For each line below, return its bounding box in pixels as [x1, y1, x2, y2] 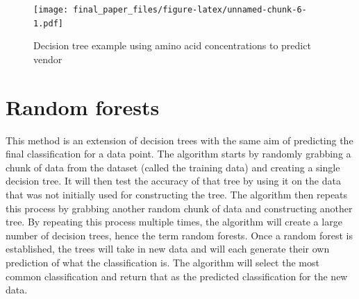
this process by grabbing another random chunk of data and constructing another [6, 200, 353, 215]
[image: [33, 5, 69, 15]
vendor [33, 51, 62, 66]
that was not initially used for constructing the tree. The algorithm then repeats [6, 187, 348, 201]
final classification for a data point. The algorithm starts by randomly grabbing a [6, 146, 351, 161]
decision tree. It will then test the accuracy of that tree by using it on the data [6, 173, 341, 188]
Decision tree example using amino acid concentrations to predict [33, 38, 311, 53]
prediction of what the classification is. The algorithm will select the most [6, 255, 319, 269]
